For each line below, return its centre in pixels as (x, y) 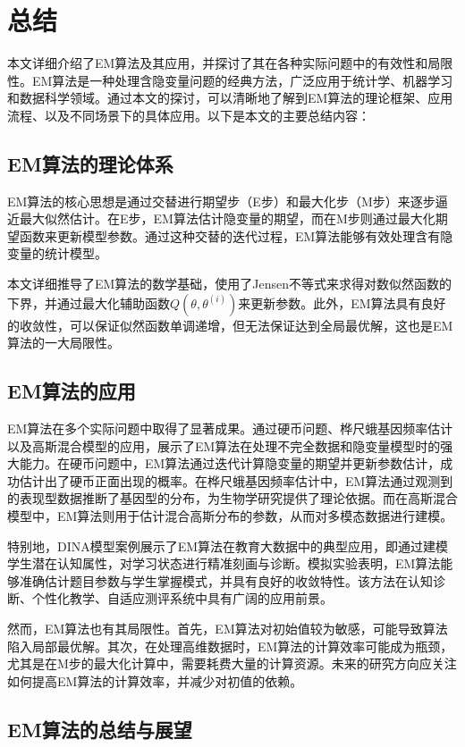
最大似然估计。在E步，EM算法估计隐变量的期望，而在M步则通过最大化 (227, 218)
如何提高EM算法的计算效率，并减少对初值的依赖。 (155, 680)
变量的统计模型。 (57, 253)
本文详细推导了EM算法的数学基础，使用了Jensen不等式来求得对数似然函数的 (230, 284)
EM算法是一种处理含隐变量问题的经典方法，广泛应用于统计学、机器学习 (242, 80)
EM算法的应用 (72, 391)
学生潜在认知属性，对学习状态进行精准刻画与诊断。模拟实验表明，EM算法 (224, 563)
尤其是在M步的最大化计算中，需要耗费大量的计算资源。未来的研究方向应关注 (232, 663)
